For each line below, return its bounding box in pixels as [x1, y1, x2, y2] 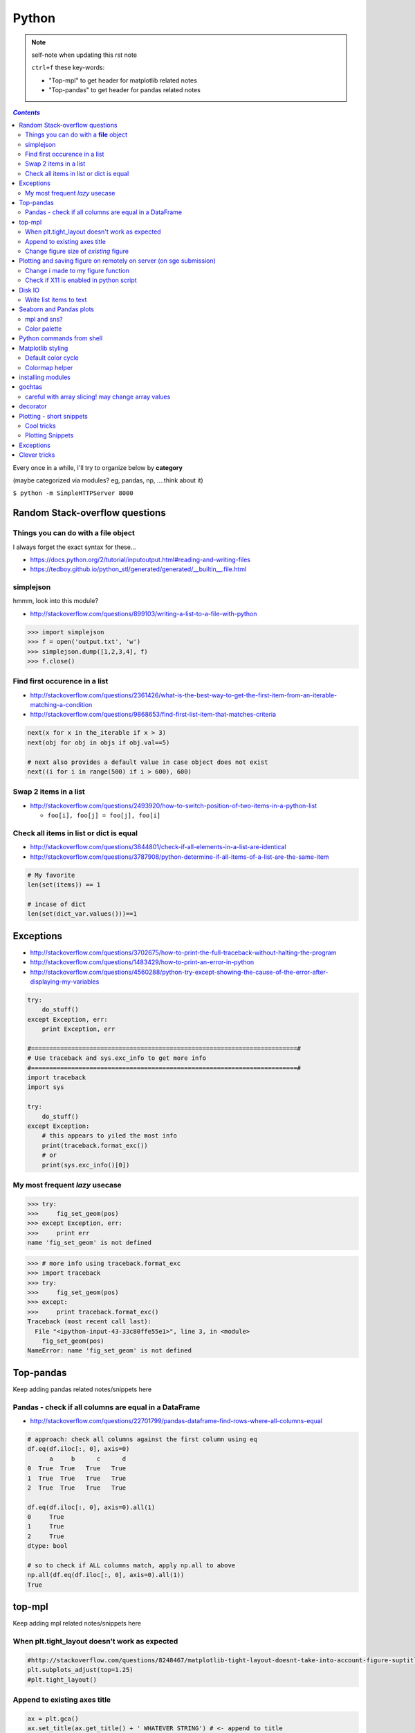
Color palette [25, 324, 62, 333]
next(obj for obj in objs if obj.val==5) [27, 738, 170, 747]
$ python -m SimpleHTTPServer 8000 [12, 489, 134, 497]
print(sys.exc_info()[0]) [41, 1161, 130, 1169]
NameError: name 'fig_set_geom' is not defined [27, 1347, 192, 1355]
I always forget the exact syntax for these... [12, 543, 136, 551]
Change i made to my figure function [25, 266, 130, 275]
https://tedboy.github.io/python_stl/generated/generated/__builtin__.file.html [30, 565, 247, 573]
